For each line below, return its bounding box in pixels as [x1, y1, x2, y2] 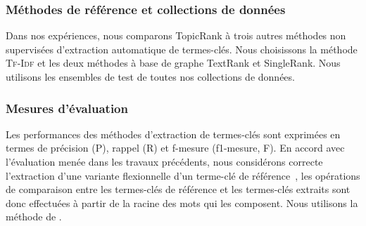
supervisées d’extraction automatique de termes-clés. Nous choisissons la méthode [6, 41, 358, 56]
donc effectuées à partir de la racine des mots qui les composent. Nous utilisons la [6, 195, 358, 210]
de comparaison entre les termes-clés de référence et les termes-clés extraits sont [6, 182, 351, 197]
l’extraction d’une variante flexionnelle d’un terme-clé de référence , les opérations [6, 168, 360, 182]
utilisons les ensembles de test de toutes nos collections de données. [6, 69, 295, 84]
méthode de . [6, 209, 62, 224]
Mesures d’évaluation [6, 99, 128, 117]
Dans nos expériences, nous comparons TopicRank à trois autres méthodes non [6, 28, 346, 43]
